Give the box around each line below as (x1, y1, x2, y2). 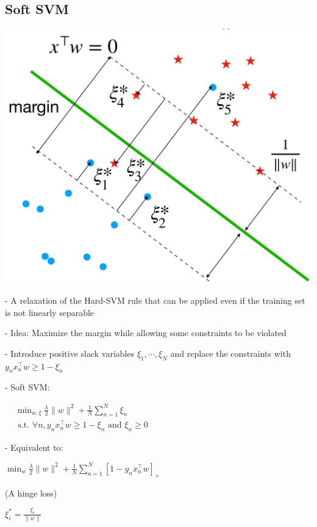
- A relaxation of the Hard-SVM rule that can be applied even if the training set (5, 294, 305, 307)
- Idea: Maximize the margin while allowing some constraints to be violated (5, 326, 287, 339)
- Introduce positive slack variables (5, 346, 135, 359)
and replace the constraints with (170, 346, 291, 359)
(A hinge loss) (5, 486, 57, 499)
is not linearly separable (5, 306, 94, 318)
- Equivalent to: (5, 441, 63, 454)
